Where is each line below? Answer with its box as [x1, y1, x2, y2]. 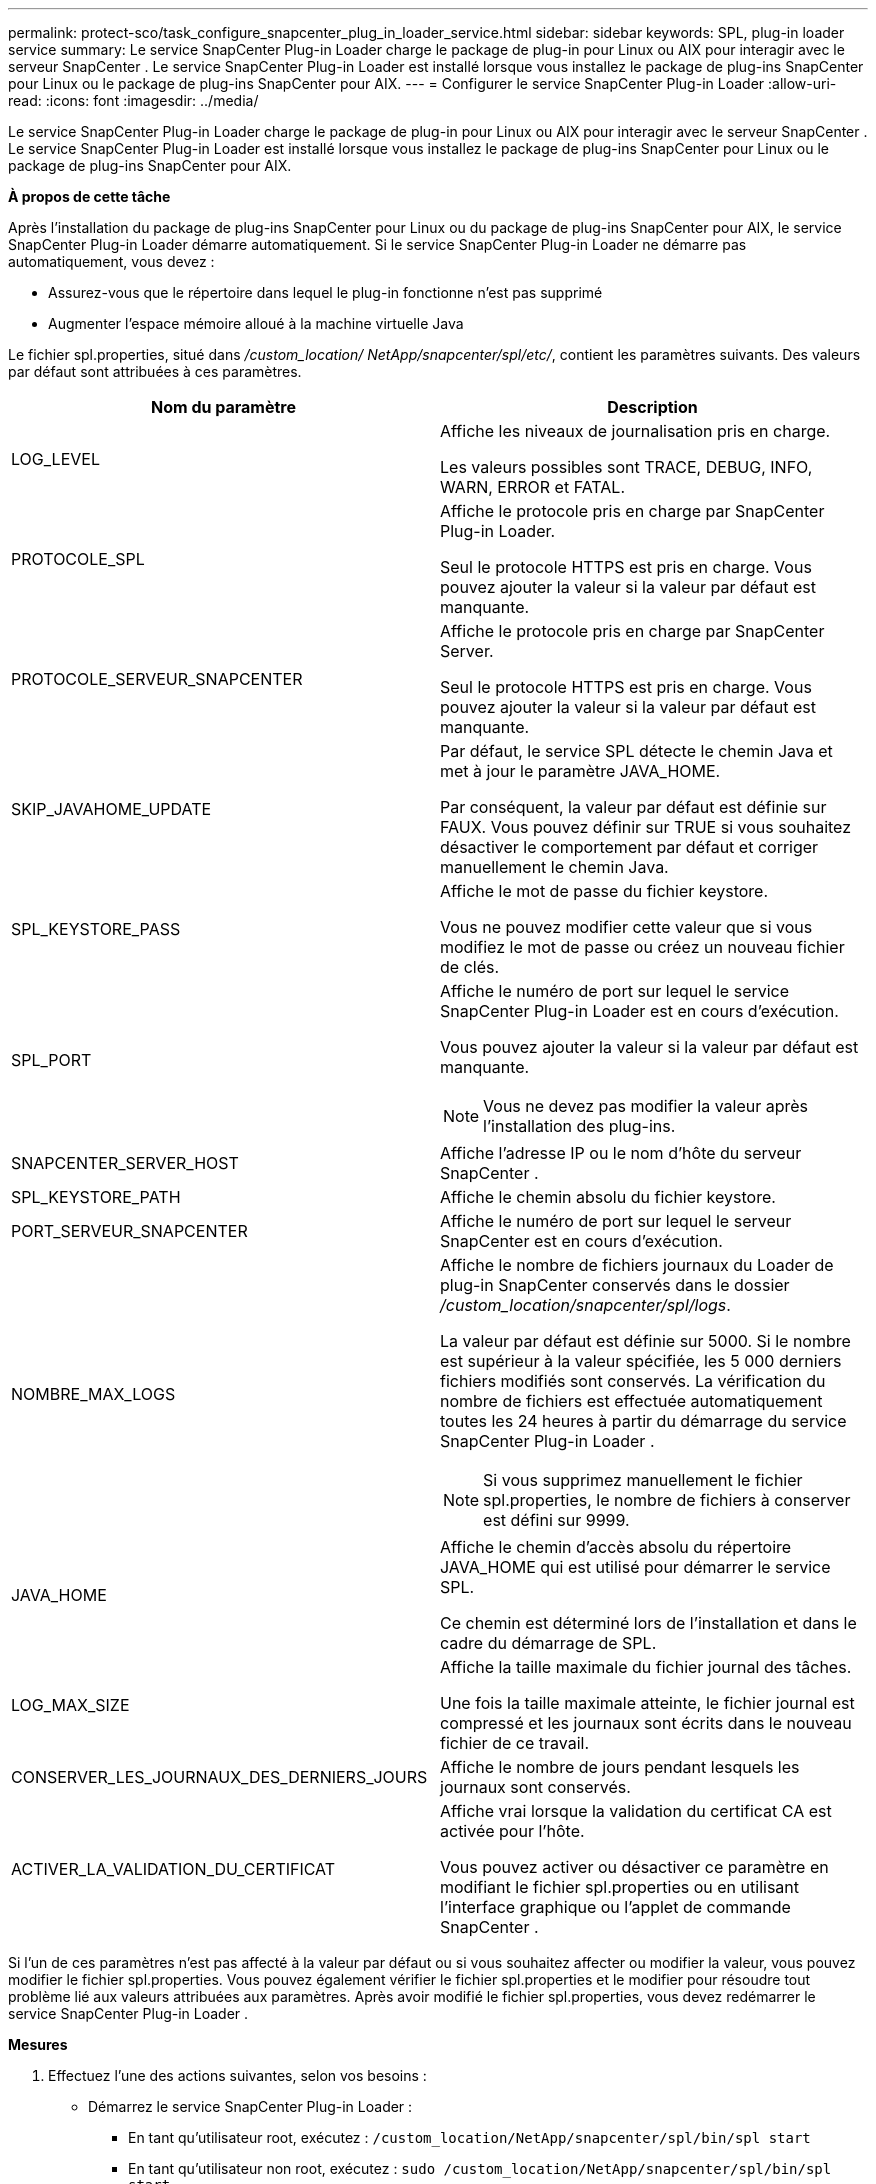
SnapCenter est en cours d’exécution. [440, 1231, 723, 1251]
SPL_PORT [11, 1050, 92, 1070]
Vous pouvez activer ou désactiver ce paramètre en [440, 1857, 829, 1877]
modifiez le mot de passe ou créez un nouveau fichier [440, 937, 845, 957]
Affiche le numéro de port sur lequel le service [440, 981, 790, 1001]
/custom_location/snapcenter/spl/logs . [440, 1295, 731, 1315]
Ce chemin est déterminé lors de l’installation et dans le [440, 1613, 857, 1633]
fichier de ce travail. [440, 1733, 589, 1753]
